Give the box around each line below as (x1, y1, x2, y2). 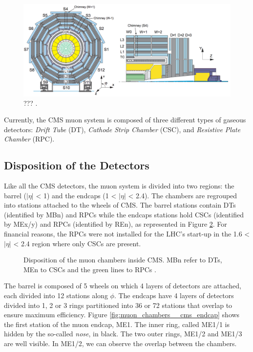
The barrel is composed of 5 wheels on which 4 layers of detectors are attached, (4, 281, 241, 291)
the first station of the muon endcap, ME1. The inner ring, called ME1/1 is (4, 319, 230, 329)
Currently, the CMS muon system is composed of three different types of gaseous (4, 115, 246, 124)
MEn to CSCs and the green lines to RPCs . (23, 264, 156, 274)
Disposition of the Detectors (4, 158, 149, 173)
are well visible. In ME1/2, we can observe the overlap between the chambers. (4, 338, 237, 348)
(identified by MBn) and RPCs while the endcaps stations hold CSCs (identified (4, 209, 244, 219)
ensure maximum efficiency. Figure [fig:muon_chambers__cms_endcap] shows (4, 309, 240, 320)
